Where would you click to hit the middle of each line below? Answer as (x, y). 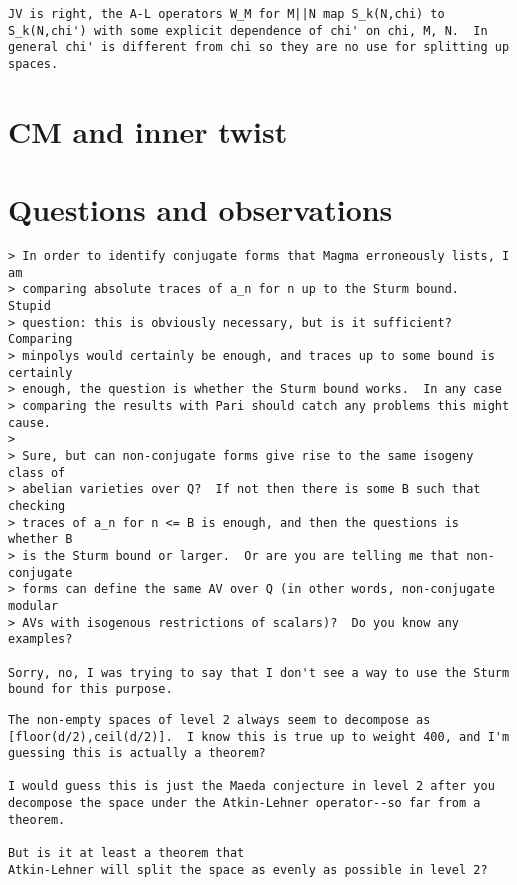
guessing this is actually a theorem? (137, 753)
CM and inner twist (148, 130)
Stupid (29, 306)
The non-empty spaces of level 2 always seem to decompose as (219, 719)
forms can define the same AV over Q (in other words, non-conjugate (258, 589)
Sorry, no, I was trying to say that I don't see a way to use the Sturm (259, 672)
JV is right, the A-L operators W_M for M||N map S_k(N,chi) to (226, 14)
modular (33, 605)
